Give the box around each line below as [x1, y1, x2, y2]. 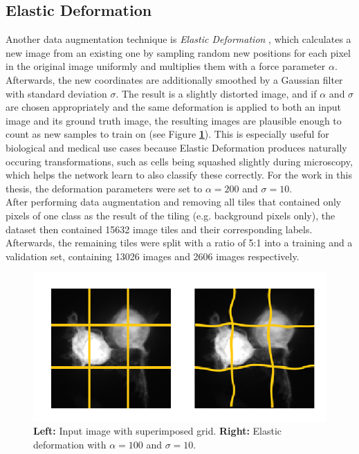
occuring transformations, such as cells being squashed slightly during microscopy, [6, 154, 353, 168]
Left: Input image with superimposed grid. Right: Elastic [33, 424, 282, 438]
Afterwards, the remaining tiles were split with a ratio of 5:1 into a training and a [6, 235, 353, 250]
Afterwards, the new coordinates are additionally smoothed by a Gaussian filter [6, 72, 343, 87]
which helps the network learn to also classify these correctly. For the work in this [6, 167, 352, 182]
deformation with [33, 437, 107, 451]
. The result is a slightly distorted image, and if [116, 86, 317, 100]
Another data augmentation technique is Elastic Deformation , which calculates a [6, 32, 351, 46]
